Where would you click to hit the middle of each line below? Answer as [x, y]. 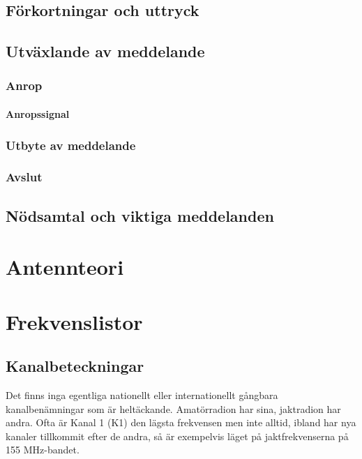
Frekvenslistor [74, 321]
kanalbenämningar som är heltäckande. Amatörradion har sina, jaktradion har [173, 408]
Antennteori [65, 267]
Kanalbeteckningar [75, 366]
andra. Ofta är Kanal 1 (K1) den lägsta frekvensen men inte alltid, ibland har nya [181, 422]
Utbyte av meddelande [71, 145]
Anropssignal [38, 114]
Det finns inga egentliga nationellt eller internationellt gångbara [142, 395]
